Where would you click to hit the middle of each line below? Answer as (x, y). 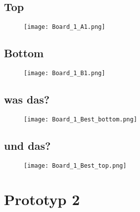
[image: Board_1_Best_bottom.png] (81, 119)
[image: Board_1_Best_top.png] (75, 165)
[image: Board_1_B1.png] (65, 73)
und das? (27, 145)
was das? (27, 99)
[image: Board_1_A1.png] (65, 27)
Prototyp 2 (42, 199)
